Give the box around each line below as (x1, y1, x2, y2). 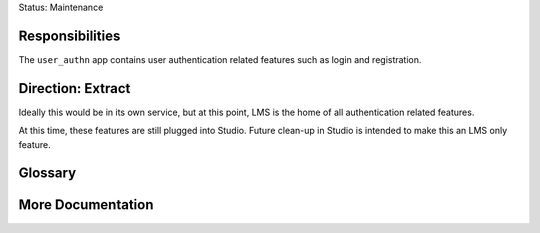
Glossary (18, 165, 77, 182)
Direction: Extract (18, 80, 131, 97)
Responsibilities (18, 27, 121, 44)
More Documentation (18, 196, 154, 214)
